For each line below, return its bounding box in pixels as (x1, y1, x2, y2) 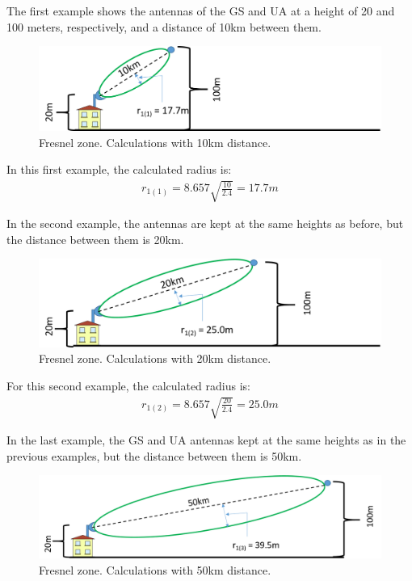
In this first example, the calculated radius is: (6, 161, 232, 178)
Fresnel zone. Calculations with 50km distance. (39, 561, 271, 578)
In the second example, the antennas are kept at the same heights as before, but (6, 215, 404, 232)
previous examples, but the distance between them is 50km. (6, 447, 302, 464)
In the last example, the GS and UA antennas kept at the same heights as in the (6, 432, 406, 448)
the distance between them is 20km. (6, 230, 184, 247)
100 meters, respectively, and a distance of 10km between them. (6, 18, 322, 35)
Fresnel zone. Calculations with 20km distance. (39, 350, 271, 367)
